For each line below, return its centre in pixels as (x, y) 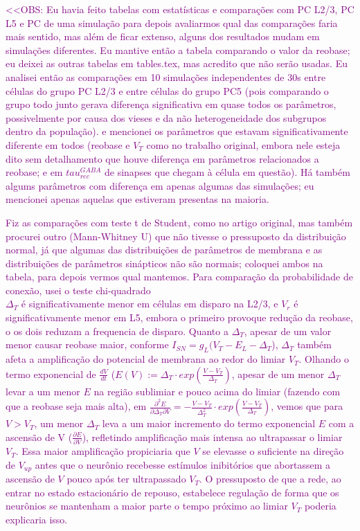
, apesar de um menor (278, 373)
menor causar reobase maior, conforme (87, 344)
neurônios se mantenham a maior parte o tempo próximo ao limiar (147, 506)
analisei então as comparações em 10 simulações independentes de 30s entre (166, 76)
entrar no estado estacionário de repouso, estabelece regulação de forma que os (172, 492)
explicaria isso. (37, 519)
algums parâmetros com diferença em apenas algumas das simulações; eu (160, 185)
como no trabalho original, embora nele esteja (243, 144)
